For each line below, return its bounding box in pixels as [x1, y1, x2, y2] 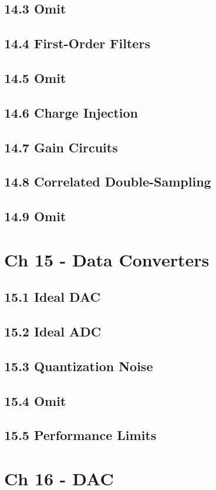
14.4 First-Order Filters [4, 34, 150, 52]
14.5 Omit [4, 68, 66, 86]
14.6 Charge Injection [4, 103, 139, 121]
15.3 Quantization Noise [4, 356, 153, 375]
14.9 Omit [4, 207, 66, 225]
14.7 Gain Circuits [4, 138, 118, 156]
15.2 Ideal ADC [4, 322, 102, 341]
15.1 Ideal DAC [4, 288, 100, 306]
